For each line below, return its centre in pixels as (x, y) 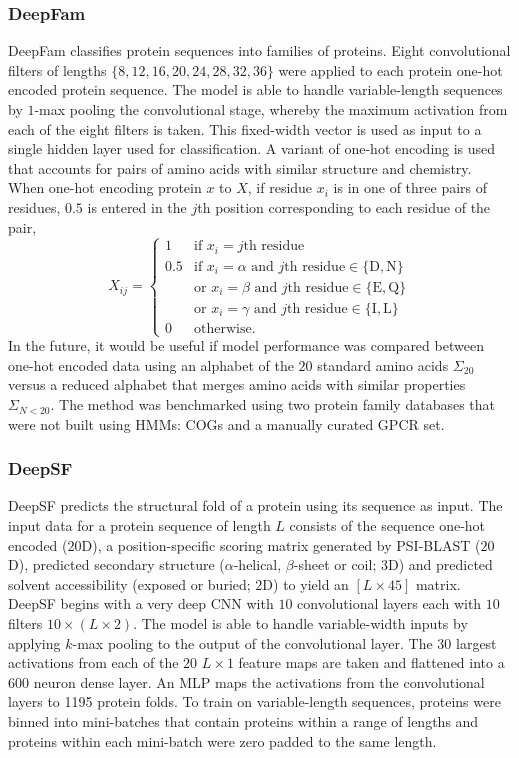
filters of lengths (57, 69)
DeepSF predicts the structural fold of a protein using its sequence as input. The (255, 505)
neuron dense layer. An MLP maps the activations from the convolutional (259, 681)
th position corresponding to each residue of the (344, 206)
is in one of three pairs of (410, 187)
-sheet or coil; (335, 564)
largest (476, 642)
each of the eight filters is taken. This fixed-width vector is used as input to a (245, 128)
